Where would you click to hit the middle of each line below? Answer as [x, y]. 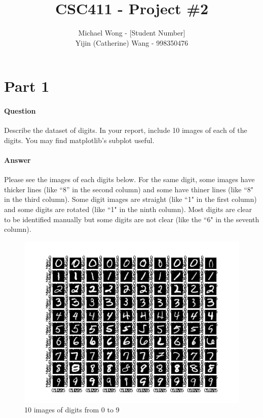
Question [20, 111]
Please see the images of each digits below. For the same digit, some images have [129, 179]
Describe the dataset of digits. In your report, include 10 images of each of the [126, 130]
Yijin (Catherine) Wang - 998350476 [132, 42]
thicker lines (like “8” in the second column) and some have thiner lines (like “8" [129, 189]
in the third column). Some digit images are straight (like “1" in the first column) [130, 199]
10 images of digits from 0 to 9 [72, 410]
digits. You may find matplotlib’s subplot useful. [79, 140]
